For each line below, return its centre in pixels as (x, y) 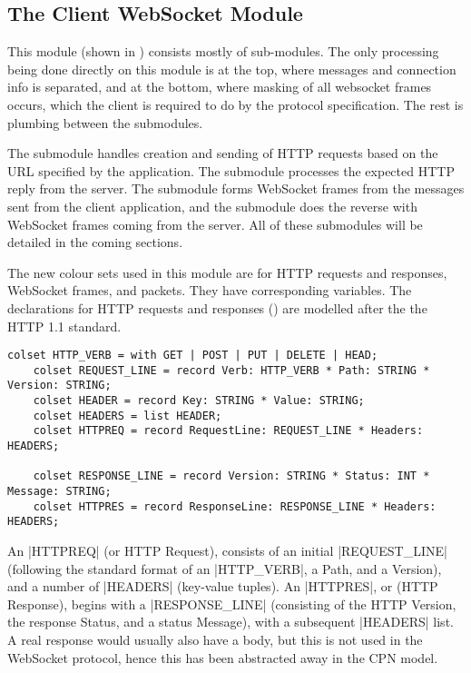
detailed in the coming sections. (95, 242)
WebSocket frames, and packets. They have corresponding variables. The (210, 290)
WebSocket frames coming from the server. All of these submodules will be (215, 224)
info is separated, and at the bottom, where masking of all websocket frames (220, 87)
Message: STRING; (59, 492)
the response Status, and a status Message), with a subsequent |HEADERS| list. (231, 622)
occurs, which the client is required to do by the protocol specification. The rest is (235, 104)
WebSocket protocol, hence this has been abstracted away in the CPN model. (223, 657)
